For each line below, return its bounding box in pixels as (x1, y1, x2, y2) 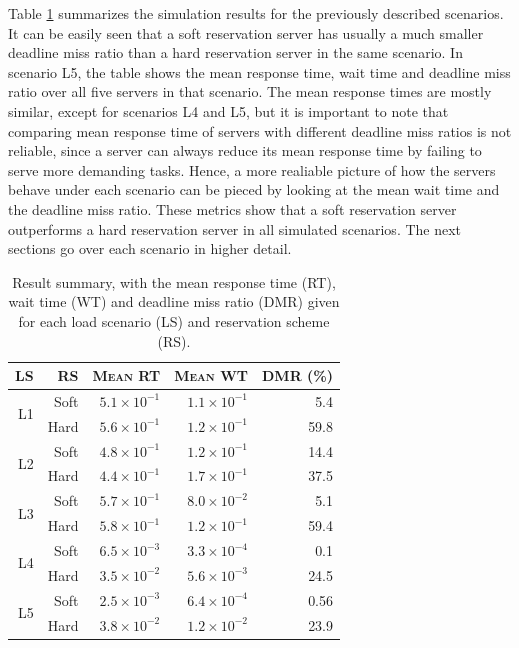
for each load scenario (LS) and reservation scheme (18, 310, 330, 331)
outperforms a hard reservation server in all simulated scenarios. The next (8, 218, 462, 239)
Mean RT (92, 365, 161, 386)
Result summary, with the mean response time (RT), (12, 271, 336, 292)
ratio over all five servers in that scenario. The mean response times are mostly (8, 81, 492, 102)
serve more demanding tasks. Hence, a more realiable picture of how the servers (8, 159, 496, 180)
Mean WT (174, 365, 249, 386)
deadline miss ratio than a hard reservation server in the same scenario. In (8, 42, 463, 63)
